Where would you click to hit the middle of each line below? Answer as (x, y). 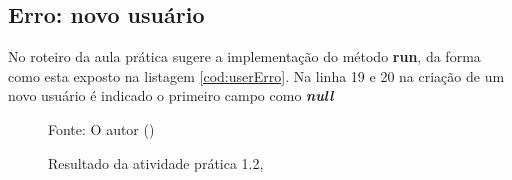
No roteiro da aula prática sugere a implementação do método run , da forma (244, 56)
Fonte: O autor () (101, 128)
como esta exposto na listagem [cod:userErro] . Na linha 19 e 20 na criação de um (256, 75)
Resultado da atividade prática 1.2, (156, 162)
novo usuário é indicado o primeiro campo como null (171, 95)
